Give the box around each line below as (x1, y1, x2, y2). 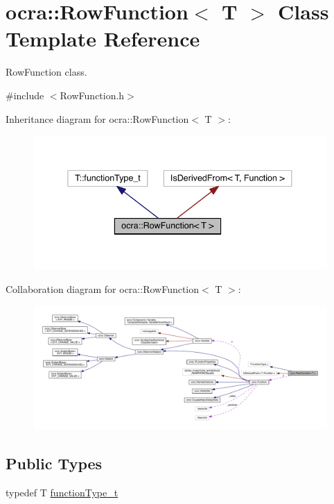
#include (6, 87, 44, 102)
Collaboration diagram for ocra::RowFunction (6, 281, 200, 296)
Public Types (6, 453, 103, 474)
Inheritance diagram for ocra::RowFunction (6, 111, 189, 126)
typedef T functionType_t (6, 485, 118, 499)
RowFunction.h (60, 87, 125, 102)
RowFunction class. (6, 65, 87, 79)
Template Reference (6, 24, 200, 53)
